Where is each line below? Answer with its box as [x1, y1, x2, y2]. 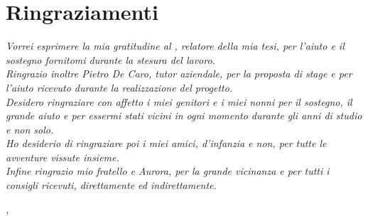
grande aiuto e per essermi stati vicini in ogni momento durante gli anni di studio [6, 108, 362, 123]
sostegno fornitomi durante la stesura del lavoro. [6, 52, 215, 67]
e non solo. [6, 122, 54, 136]
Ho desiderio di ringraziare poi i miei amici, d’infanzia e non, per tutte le [6, 136, 327, 151]
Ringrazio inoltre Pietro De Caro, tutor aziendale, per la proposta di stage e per [6, 66, 352, 81]
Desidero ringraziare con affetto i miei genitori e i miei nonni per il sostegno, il [6, 94, 352, 109]
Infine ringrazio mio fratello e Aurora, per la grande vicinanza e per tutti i [6, 163, 330, 178]
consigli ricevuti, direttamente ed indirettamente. [6, 178, 217, 193]
